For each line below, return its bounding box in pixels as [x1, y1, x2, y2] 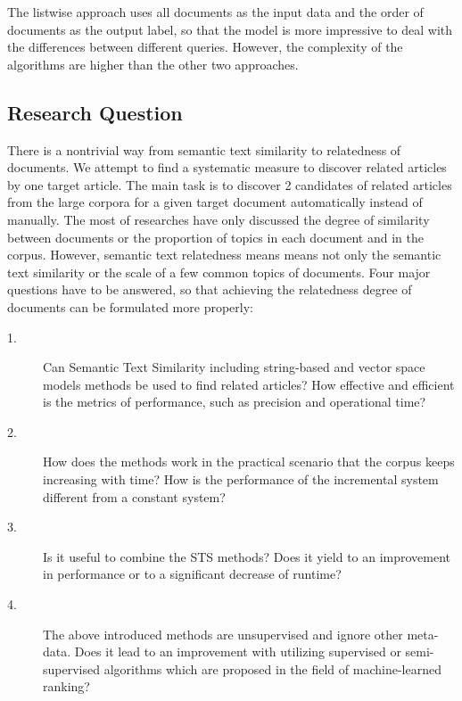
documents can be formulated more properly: [7, 297, 253, 316]
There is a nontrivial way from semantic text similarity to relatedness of [7, 140, 401, 159]
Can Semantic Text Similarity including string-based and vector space [43, 358, 425, 376]
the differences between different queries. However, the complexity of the [7, 37, 403, 56]
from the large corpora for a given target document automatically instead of [7, 193, 423, 211]
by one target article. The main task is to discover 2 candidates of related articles [7, 175, 452, 194]
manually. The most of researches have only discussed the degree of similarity [7, 210, 430, 228]
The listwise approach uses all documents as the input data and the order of [7, 3, 424, 21]
